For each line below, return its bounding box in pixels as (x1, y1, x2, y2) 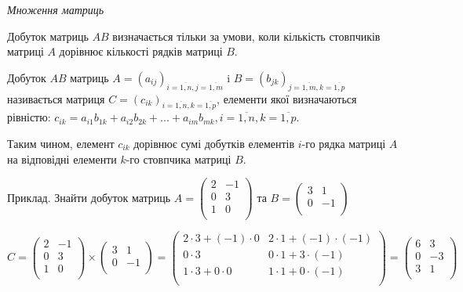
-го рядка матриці (301, 135, 386, 151)
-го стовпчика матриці (126, 150, 231, 167)
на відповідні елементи (7, 150, 117, 167)
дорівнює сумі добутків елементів (133, 135, 295, 151)
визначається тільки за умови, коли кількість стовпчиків (112, 27, 381, 44)
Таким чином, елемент (7, 135, 115, 151)
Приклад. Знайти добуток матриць (7, 189, 171, 205)
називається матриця (7, 90, 105, 106)
